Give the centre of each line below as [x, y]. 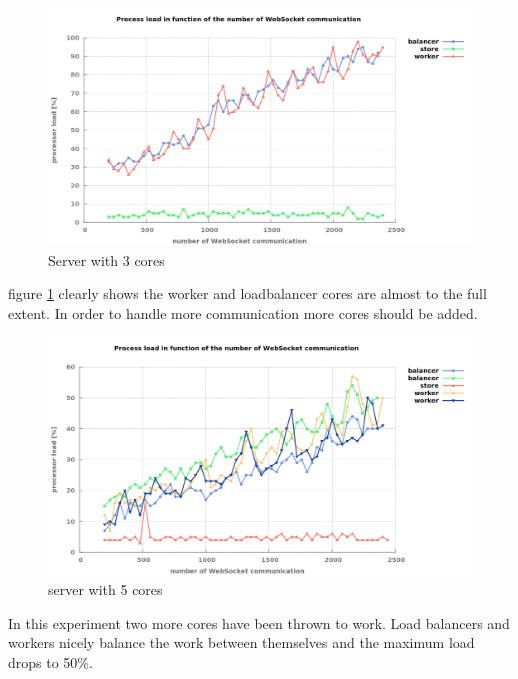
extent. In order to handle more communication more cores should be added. [243, 312]
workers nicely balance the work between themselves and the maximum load [241, 642]
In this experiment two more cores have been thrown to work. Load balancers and [259, 622]
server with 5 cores [105, 589]
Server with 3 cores [106, 259]
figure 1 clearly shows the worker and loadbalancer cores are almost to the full [247, 293]
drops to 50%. [50, 661]
